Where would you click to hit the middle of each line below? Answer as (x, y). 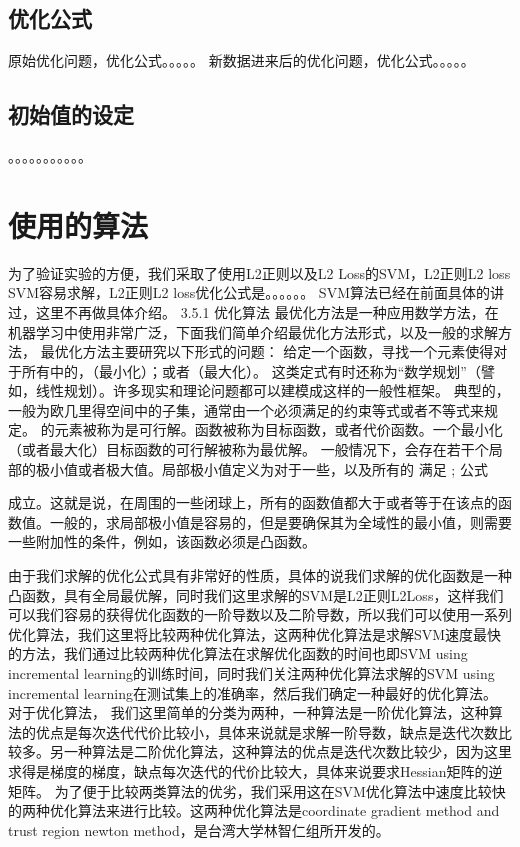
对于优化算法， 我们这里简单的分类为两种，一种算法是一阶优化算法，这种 (248, 712)
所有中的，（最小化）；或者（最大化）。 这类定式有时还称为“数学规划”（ (251, 370)
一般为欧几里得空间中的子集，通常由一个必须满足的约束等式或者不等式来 (246, 409)
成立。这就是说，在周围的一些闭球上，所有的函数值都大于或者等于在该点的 (253, 502)
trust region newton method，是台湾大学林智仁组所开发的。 (199, 829)
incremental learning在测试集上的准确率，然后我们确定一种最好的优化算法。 (252, 692)
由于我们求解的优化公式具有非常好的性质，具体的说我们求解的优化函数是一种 (260, 575)
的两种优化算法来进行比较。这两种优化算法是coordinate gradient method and (254, 810)
